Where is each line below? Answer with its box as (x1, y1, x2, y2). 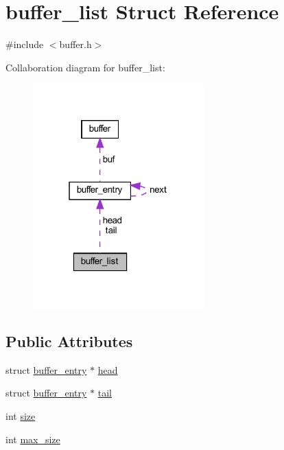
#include (5, 37, 44, 51)
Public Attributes (5, 330, 133, 351)
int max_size (5, 431, 60, 446)
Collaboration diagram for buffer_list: (5, 60, 165, 74)
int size (5, 408, 36, 423)
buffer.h (59, 37, 92, 51)
